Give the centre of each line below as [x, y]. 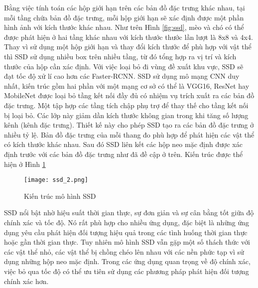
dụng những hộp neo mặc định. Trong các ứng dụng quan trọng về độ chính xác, [127, 261]
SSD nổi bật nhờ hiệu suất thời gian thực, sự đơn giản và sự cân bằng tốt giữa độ [129, 213]
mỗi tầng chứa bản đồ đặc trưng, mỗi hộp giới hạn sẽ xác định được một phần [124, 17]
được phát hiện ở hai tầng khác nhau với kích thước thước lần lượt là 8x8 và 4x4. [129, 37]
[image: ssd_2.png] [56, 180]
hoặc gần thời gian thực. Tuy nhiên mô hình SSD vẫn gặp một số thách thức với [127, 242]
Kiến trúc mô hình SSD [60, 196]
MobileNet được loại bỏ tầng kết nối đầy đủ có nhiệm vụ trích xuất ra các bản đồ [129, 95]
